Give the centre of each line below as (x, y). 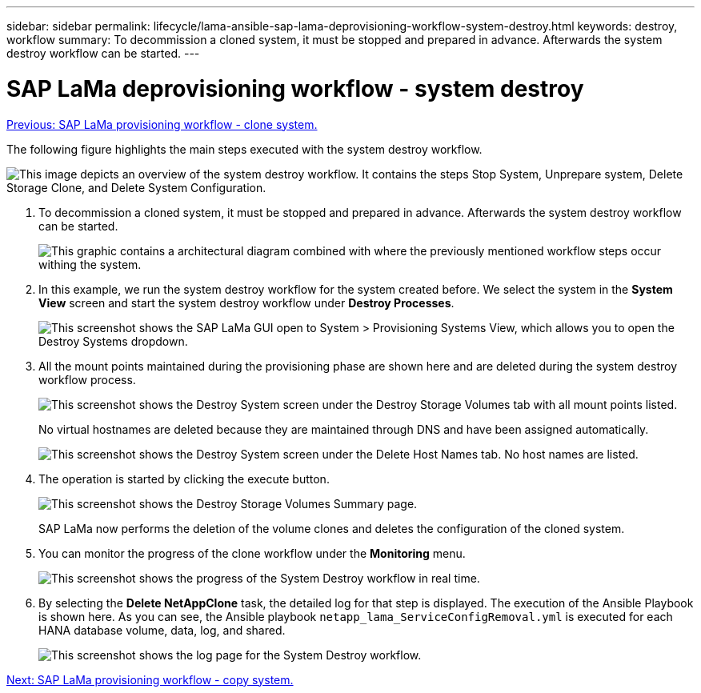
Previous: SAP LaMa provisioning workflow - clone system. (162, 124)
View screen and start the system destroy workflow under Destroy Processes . (246, 302)
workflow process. (87, 379)
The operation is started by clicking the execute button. (184, 479)
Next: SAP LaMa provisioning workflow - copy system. (150, 679)
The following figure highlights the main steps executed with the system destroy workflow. (244, 149)
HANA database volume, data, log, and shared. (162, 630)
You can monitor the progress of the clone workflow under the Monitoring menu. (252, 553)
